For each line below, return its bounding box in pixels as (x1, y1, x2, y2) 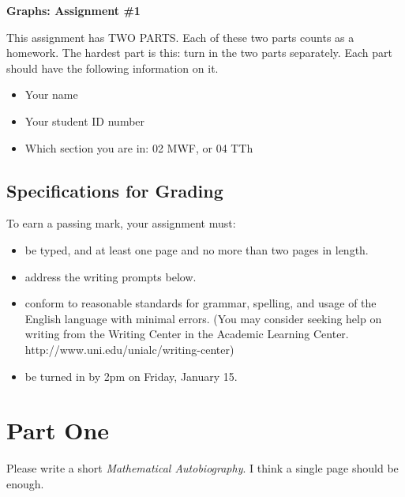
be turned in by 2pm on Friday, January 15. (24, 367, 238, 384)
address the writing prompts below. (24, 268, 197, 284)
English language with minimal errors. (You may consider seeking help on (24, 310, 382, 326)
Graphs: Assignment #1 (6, 2, 141, 18)
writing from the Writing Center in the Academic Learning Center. (24, 326, 349, 342)
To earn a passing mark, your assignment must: (6, 215, 236, 232)
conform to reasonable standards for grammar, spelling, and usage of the (24, 295, 377, 311)
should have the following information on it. (6, 59, 219, 76)
